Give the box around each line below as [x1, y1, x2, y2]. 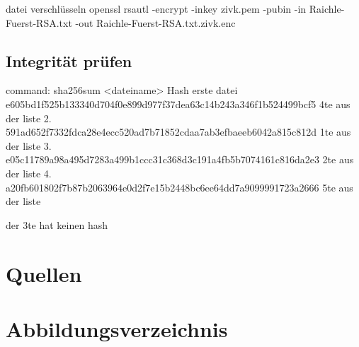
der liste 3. [6, 138, 52, 153]
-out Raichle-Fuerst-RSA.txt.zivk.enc [75, 15, 236, 30]
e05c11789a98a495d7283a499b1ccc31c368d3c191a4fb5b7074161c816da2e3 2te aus [6, 152, 354, 167]
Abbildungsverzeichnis [6, 314, 228, 343]
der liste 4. [6, 165, 52, 180]
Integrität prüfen [6, 49, 132, 71]
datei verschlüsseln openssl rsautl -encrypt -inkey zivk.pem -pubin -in [6, 1, 307, 16]
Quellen [6, 259, 82, 288]
